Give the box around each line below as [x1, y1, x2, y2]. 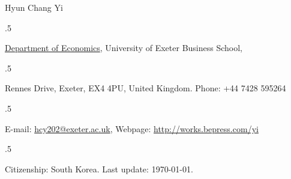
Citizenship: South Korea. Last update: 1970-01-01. [5, 162, 193, 175]
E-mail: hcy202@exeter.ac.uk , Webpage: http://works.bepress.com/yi [5, 122, 259, 135]
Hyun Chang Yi [5, 1, 63, 13]
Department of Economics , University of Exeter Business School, [5, 41, 242, 54]
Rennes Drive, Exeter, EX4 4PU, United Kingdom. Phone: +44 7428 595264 [5, 82, 286, 94]
